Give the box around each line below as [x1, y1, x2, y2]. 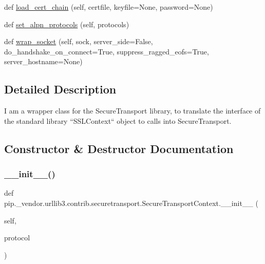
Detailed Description [4, 81, 117, 97]
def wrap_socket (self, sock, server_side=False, [4, 36, 153, 47]
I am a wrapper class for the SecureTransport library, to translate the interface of [4, 105, 261, 116]
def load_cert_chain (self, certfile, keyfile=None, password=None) [4, 2, 213, 12]
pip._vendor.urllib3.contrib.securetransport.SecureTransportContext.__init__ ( [4, 197, 258, 208]
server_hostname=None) [4, 56, 83, 67]
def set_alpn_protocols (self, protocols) [4, 18, 129, 29]
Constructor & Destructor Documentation [4, 140, 234, 156]
